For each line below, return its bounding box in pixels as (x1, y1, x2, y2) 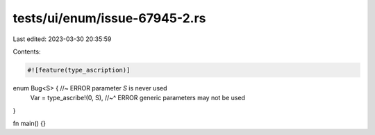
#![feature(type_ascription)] (27, 66, 131, 74)
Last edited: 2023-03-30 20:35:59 (12, 35, 112, 43)
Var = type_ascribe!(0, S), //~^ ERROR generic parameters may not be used (30, 94, 246, 102)
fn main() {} (12, 119, 47, 128)
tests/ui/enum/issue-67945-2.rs (12, 10, 206, 26)
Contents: (12, 47, 41, 56)
